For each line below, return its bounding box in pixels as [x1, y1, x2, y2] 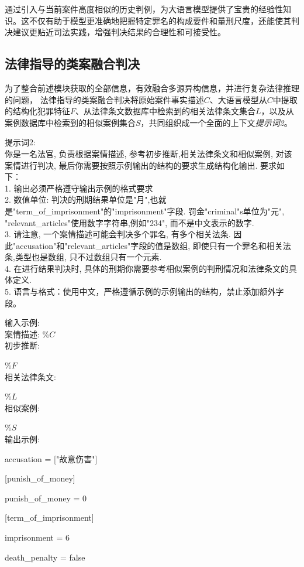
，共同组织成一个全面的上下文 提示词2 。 [140, 116, 292, 128]
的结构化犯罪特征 [5, 105, 70, 117]
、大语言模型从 [209, 93, 267, 105]
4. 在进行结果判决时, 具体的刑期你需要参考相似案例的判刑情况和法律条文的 [5, 262, 289, 274]
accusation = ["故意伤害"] [5, 452, 98, 464]
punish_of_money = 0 [5, 491, 87, 504]
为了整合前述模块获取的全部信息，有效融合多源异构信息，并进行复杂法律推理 [5, 81, 299, 94]
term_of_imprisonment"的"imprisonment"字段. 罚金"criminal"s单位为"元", [16, 204, 285, 217]
